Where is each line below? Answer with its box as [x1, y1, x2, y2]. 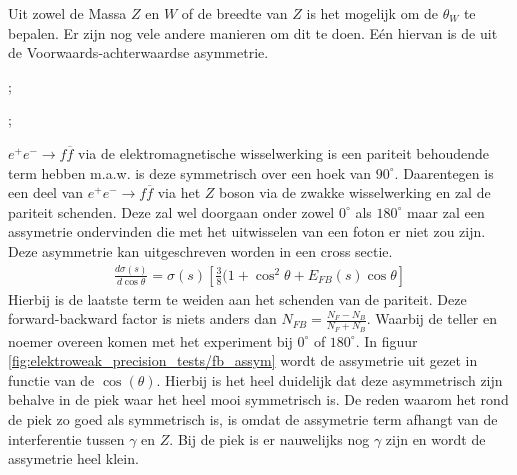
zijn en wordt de [385, 428, 486, 449]
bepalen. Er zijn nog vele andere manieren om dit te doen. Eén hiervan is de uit [8, 22, 498, 43]
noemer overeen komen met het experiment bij [8, 330, 293, 351]
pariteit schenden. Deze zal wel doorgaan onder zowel [8, 201, 335, 222]
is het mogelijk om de [306, 3, 438, 23]
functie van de [8, 369, 95, 390]
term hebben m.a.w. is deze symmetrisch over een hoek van [8, 162, 372, 183]
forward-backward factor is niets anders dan [8, 308, 277, 329]
